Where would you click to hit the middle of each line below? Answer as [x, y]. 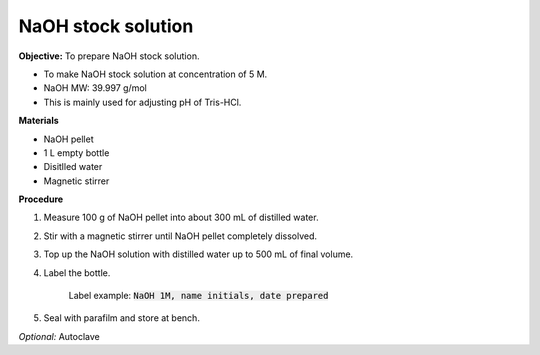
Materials [38, 121]
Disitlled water [73, 167]
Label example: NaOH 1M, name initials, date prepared [198, 296]
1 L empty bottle [76, 152]
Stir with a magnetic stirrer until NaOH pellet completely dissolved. [180, 236]
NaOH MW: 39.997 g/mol [95, 88]
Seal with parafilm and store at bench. [121, 318]
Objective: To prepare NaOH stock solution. [109, 56]
